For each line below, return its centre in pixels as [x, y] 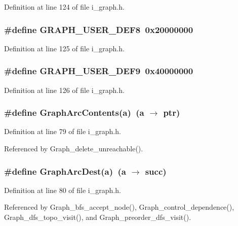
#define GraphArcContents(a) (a [74, 112]
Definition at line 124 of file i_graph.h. [64, 7]
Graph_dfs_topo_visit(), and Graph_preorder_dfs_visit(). [98, 217]
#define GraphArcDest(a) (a [65, 171]
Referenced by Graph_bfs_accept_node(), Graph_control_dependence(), [119, 207]
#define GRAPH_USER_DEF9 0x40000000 [99, 71]
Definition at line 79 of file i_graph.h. [63, 131]
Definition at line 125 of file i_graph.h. [64, 48]
